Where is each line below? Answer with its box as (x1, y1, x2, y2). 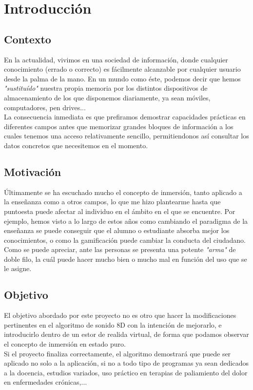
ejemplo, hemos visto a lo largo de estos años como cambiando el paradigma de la (4, 215, 248, 226)
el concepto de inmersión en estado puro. (4, 339, 126, 349)
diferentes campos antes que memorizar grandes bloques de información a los (4, 121, 234, 131)
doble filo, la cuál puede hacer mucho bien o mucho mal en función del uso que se (4, 253, 247, 264)
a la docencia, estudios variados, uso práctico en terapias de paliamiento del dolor (4, 367, 248, 377)
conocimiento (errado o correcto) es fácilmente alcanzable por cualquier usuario (4, 64, 241, 74)
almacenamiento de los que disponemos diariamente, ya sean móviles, (4, 92, 211, 102)
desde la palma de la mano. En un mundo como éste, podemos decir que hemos (4, 73, 241, 83)
